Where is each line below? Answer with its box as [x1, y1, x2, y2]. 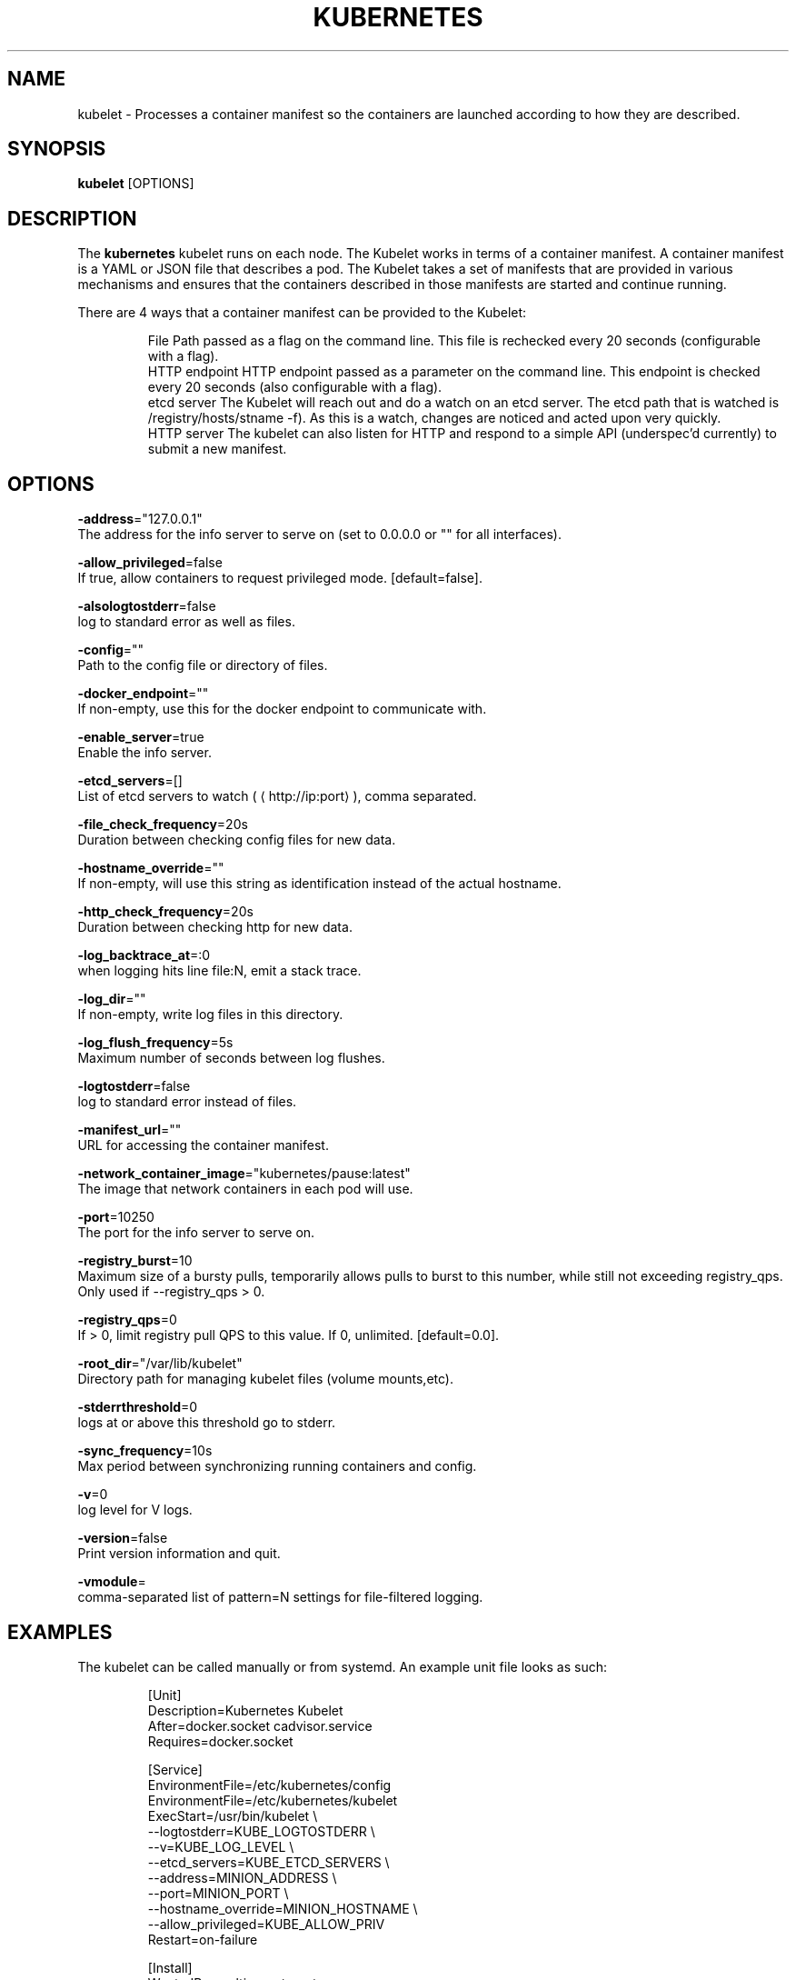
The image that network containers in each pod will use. [77, 1181, 413, 1197]
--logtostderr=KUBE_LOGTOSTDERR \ [147, 1823, 375, 1839]
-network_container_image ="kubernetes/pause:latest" [77, 1165, 411, 1182]
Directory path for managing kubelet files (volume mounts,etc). [77, 1371, 453, 1387]
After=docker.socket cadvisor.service [147, 1717, 373, 1734]
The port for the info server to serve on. [77, 1225, 315, 1241]
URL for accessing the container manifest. [77, 1137, 329, 1154]
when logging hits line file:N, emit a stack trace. [77, 963, 362, 979]
